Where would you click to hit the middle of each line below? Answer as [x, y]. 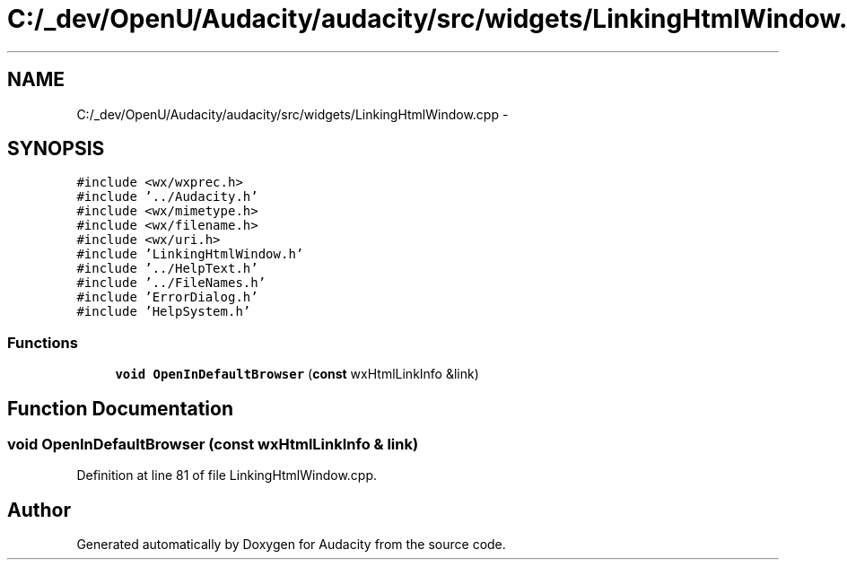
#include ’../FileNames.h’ [171, 283]
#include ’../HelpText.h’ [167, 269]
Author [39, 510]
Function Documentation [120, 408]
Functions [43, 342]
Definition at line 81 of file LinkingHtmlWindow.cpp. [227, 475]
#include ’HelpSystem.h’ [164, 312]
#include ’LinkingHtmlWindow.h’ [190, 254]
